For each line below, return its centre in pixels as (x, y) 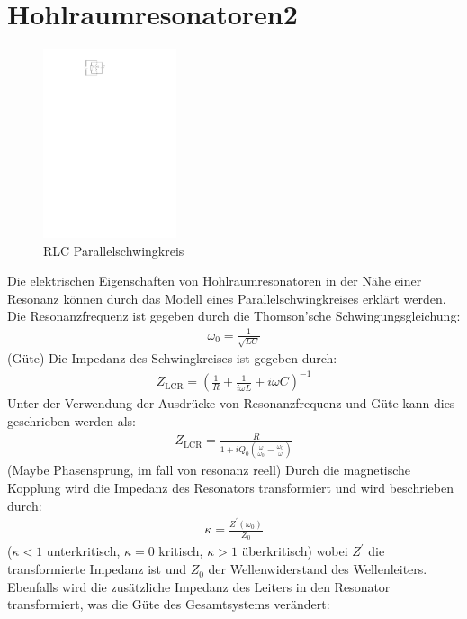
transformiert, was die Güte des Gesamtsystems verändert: (169, 604)
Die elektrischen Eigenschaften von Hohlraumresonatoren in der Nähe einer (215, 281)
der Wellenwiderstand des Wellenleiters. (318, 569)
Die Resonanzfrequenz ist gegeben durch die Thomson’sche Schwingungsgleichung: (234, 316)
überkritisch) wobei (295, 551)
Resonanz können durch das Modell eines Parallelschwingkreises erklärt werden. (227, 298)
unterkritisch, (83, 551)
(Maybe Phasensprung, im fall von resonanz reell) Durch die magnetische (209, 470)
